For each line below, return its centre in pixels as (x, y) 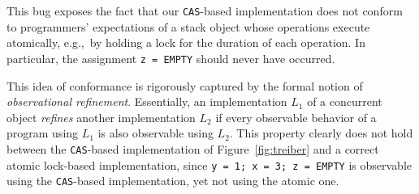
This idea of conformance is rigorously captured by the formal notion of (185, 85)
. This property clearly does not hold (321, 133)
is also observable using (156, 133)
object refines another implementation (101, 117)
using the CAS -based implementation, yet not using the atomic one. (173, 181)
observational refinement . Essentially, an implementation (147, 101)
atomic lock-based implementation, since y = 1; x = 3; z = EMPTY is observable (209, 164)
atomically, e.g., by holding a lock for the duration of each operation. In (186, 42)
